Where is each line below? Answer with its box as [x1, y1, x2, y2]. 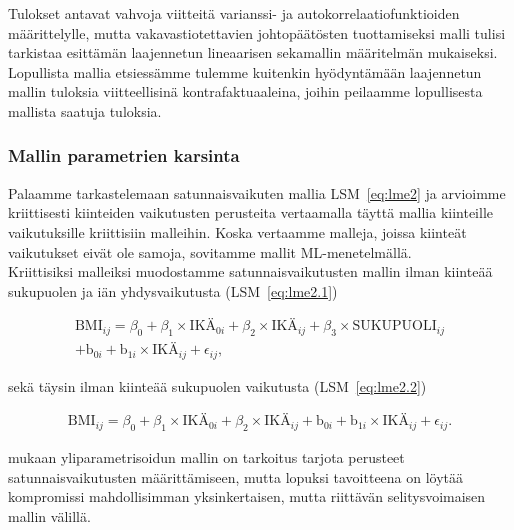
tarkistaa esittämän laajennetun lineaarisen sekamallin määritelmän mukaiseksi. [8, 42, 498, 63]
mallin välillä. [8, 505, 91, 526]
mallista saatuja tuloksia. [8, 100, 162, 121]
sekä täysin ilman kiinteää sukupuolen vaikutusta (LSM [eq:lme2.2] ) [8, 375, 427, 396]
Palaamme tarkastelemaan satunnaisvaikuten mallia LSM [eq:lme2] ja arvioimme [8, 182, 506, 203]
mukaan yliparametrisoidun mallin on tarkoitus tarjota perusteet [8, 447, 405, 468]
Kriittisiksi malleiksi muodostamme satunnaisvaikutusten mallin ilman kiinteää [8, 261, 493, 282]
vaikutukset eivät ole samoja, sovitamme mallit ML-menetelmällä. [8, 241, 412, 262]
